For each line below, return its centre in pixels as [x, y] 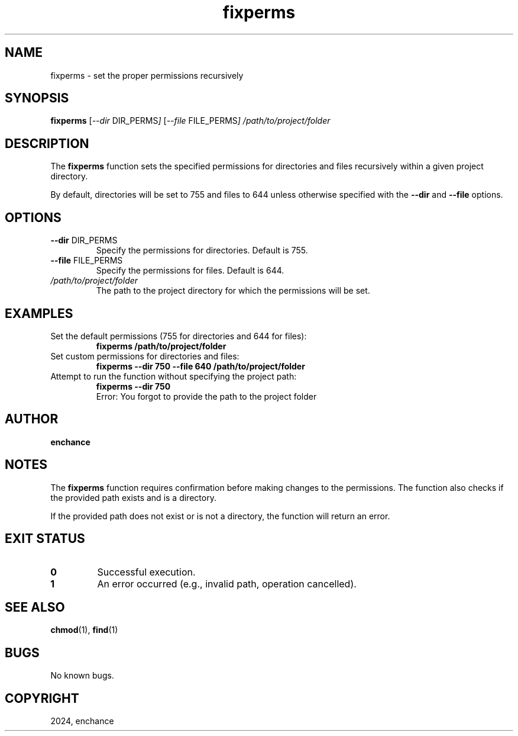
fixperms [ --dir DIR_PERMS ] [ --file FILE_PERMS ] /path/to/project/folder [190, 121]
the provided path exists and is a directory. [133, 497]
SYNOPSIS [37, 98]
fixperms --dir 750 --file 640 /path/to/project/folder [200, 366]
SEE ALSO [35, 607]
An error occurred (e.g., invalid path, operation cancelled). [227, 584]
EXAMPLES [39, 313]
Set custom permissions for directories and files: [145, 356]
